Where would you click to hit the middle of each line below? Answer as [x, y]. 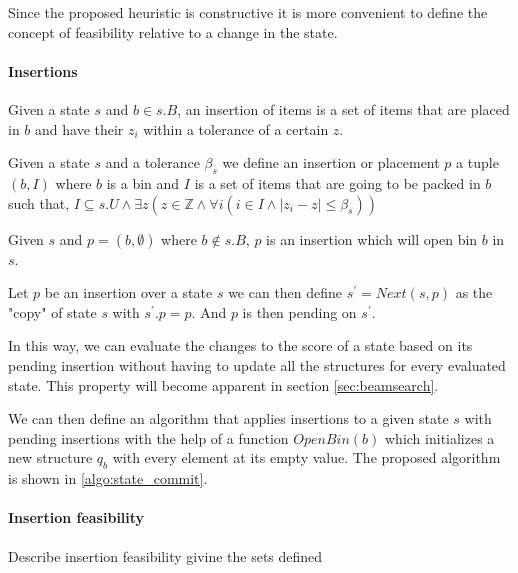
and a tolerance [152, 162]
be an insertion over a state [128, 292]
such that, [39, 202]
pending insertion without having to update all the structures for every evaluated [257, 364]
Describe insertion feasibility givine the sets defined [165, 555]
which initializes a [440, 437]
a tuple [477, 162]
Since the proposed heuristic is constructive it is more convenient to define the [248, 12]
